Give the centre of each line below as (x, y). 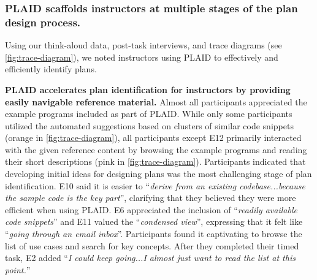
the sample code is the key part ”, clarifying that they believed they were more (151, 198)
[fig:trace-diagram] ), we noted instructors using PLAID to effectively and (142, 57)
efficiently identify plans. (51, 69)
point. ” (18, 269)
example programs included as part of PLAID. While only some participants (149, 114)
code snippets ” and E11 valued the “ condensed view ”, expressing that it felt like (154, 221)
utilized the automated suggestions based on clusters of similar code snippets (149, 125)
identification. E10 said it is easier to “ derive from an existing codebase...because (155, 185)
